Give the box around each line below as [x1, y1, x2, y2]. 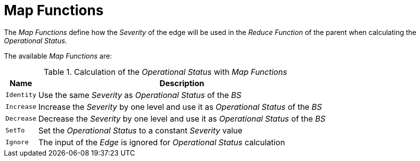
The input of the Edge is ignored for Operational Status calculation [38, 137, 285, 147]
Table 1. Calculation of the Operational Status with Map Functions [43, 66, 287, 77]
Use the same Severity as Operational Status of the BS [38, 90, 242, 100]
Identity [5, 91, 37, 99]
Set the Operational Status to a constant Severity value [38, 125, 243, 135]
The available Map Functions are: [4, 51, 112, 60]
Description [159, 78, 204, 88]
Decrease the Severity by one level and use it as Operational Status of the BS [38, 113, 326, 124]
